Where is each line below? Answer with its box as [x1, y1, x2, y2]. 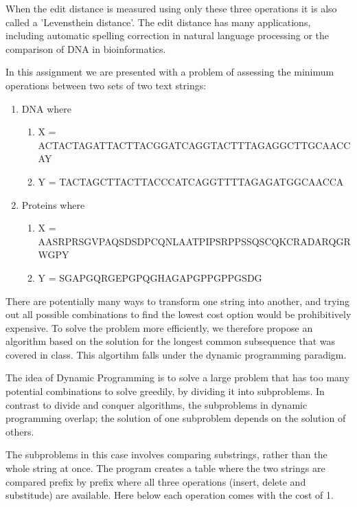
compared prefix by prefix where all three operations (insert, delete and [5, 474, 306, 488]
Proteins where [21, 197, 85, 212]
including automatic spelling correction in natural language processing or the [5, 28, 330, 43]
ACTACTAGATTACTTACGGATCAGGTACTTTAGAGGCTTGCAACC [38, 137, 351, 152]
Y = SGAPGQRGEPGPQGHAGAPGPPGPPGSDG [38, 270, 262, 284]
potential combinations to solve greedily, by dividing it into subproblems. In [5, 384, 325, 398]
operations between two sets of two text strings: [5, 78, 207, 92]
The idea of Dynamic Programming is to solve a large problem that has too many [5, 370, 349, 385]
